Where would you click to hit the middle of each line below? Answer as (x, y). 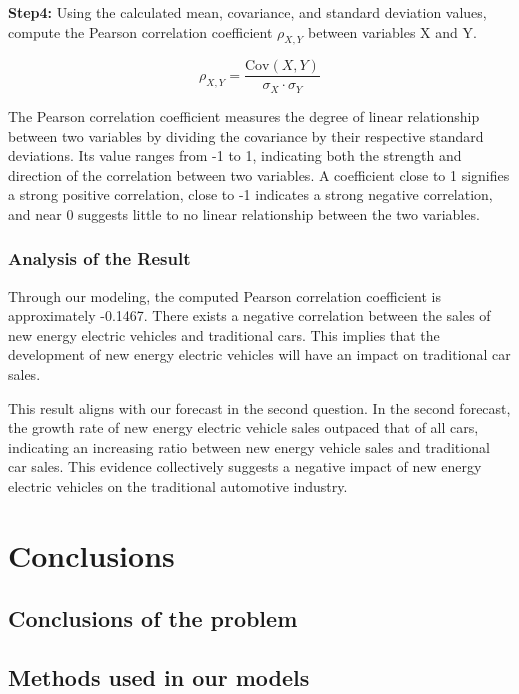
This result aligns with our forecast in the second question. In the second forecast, (259, 407)
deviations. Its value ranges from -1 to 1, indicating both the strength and (235, 155)
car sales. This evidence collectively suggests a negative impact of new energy (245, 466)
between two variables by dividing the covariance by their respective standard (246, 135)
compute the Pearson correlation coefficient (140, 31)
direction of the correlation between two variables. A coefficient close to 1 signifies (259, 174)
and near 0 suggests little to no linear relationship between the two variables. (244, 213)
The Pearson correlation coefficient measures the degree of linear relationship (244, 115)
